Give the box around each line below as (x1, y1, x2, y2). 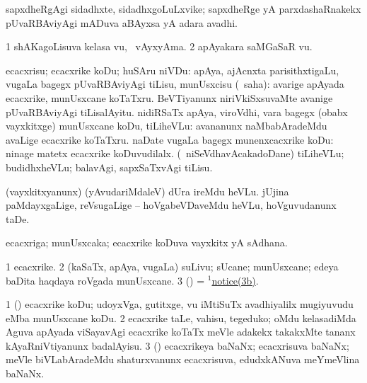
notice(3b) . (211, 273, 259, 287)
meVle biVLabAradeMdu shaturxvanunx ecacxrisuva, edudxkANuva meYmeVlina (6, 352, 360, 367)
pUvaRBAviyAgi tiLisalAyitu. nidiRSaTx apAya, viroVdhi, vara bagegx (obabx (6, 104, 348, 119)
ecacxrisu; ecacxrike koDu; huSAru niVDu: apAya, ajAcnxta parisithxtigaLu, (6, 62, 339, 77)
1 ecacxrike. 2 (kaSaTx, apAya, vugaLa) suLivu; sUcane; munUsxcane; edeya (6, 258, 339, 273)
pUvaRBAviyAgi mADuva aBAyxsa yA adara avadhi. (6, 15, 238, 30)
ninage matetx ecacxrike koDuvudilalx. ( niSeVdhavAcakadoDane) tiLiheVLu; (6, 146, 344, 161)
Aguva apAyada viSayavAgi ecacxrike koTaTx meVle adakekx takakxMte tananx (6, 324, 356, 339)
